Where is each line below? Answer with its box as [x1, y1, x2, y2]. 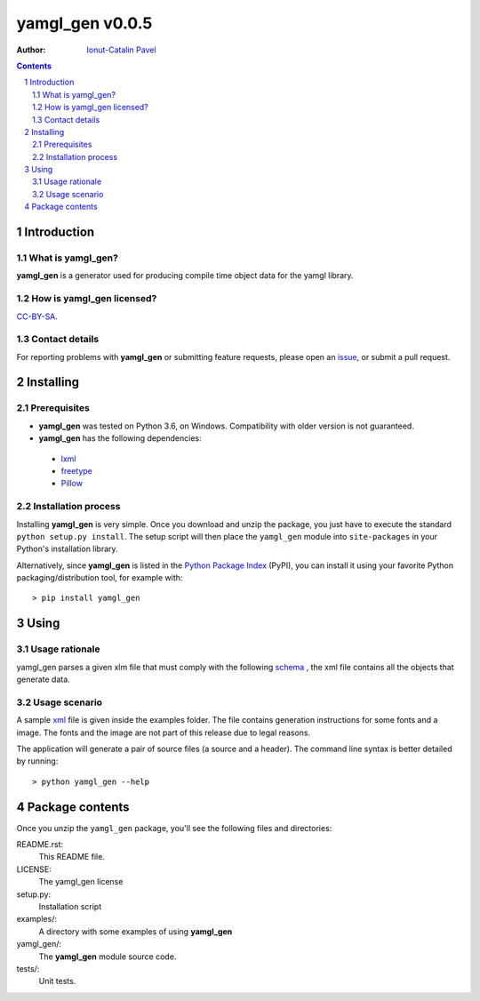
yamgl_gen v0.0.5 [16, 13, 153, 33]
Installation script [38, 901, 102, 911]
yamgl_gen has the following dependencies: [38, 433, 202, 444]
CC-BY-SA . [16, 311, 58, 322]
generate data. [16, 674, 70, 685]
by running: [16, 756, 59, 766]
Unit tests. [38, 976, 76, 987]
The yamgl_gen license [38, 877, 124, 887]
